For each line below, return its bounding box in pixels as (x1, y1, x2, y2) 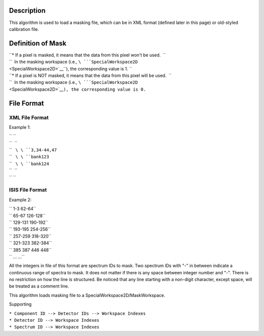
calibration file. (9, 26, 39, 32)
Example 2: (9, 196, 32, 203)
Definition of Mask (9, 39, 66, 48)
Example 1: (9, 124, 31, 130)
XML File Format (9, 114, 49, 121)
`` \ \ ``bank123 (9, 154, 49, 160)
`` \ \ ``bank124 (9, 161, 49, 167)
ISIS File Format (9, 187, 47, 193)
